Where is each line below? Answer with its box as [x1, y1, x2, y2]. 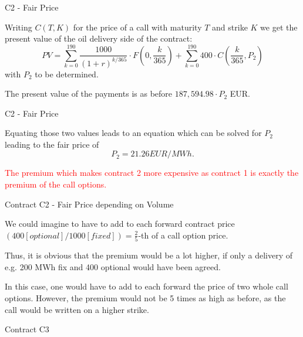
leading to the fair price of [5, 138, 99, 150]
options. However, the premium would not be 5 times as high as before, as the [5, 291, 286, 304]
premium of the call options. [5, 178, 107, 190]
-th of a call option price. [138, 229, 228, 241]
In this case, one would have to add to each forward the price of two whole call [5, 280, 288, 292]
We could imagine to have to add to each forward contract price [5, 217, 235, 230]
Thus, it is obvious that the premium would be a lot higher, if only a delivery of [5, 249, 292, 261]
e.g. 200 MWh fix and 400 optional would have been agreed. [5, 260, 221, 273]
